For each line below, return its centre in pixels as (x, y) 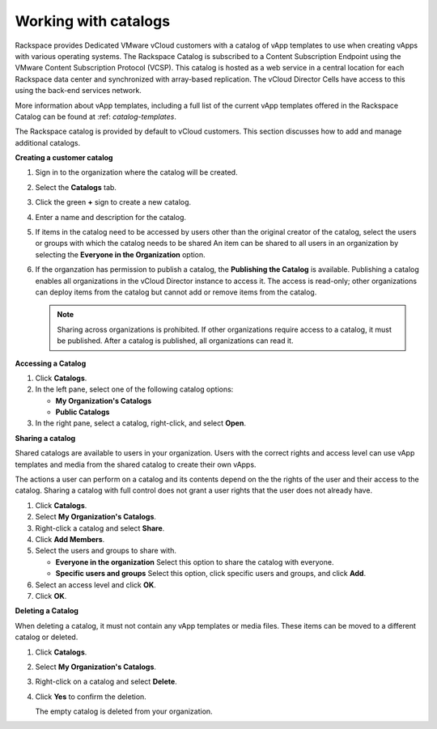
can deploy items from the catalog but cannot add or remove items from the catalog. (176, 292)
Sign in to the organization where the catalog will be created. (136, 172)
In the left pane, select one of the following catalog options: (134, 389)
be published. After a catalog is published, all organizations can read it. (175, 341)
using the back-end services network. (78, 91)
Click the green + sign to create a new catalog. (113, 202)
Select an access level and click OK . (96, 585)
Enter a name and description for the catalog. (110, 217)
